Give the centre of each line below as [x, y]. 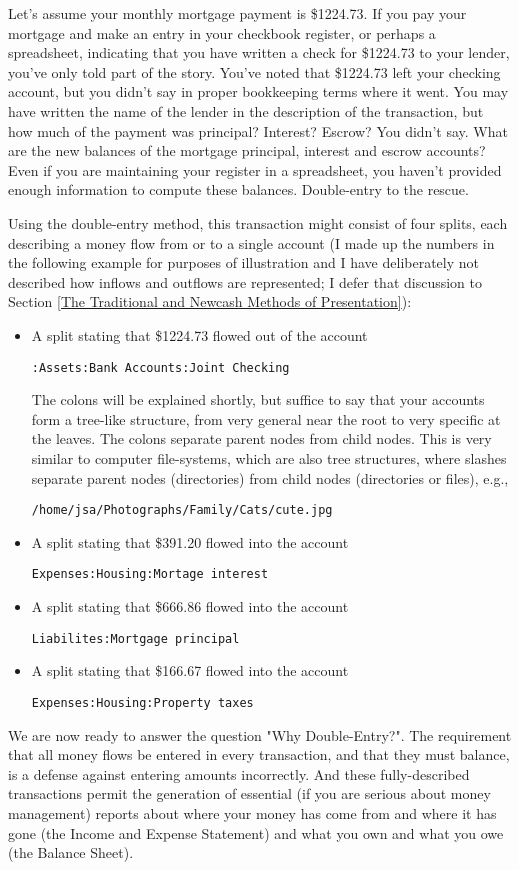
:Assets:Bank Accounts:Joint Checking [160, 367]
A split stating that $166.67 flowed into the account [190, 670]
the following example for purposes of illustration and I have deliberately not [243, 262]
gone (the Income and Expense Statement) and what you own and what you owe [256, 832]
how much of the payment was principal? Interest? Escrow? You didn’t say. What [258, 130]
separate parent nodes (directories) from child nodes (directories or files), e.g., [270, 477]
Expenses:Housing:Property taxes [142, 702]
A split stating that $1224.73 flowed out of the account [199, 334]
